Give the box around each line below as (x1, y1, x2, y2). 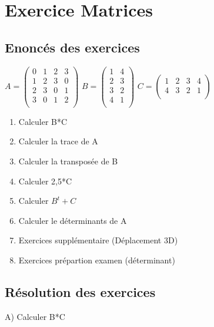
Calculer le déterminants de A (18, 214, 127, 226)
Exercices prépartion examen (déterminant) (18, 253, 175, 266)
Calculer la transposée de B (18, 154, 118, 167)
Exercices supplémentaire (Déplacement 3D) (18, 234, 178, 246)
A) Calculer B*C (5, 310, 65, 322)
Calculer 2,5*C (18, 174, 72, 187)
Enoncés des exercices (5, 38, 140, 56)
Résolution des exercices (5, 282, 156, 300)
